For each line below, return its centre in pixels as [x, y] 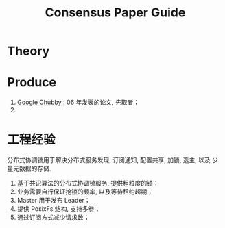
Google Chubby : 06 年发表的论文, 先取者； [78, 102]
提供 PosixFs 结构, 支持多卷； [59, 209]
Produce [32, 83]
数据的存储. [35, 168]
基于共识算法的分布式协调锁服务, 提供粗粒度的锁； [88, 183]
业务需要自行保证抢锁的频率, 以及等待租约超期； [85, 192]
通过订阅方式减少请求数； [53, 218]
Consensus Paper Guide [115, 13]
